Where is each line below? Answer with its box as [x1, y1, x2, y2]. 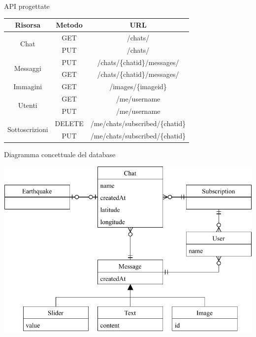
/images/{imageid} [109, 81, 167, 92]
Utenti [18, 100, 37, 110]
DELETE [55, 118, 84, 128]
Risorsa [15, 20, 41, 30]
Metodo [56, 20, 83, 30]
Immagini [13, 81, 42, 92]
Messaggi [14, 63, 41, 73]
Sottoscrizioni [7, 124, 48, 135]
